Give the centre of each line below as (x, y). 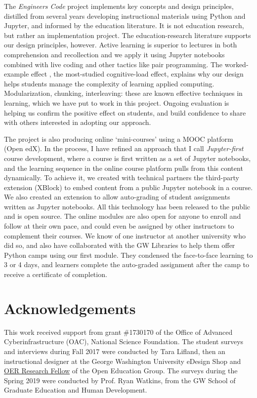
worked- (236, 64)
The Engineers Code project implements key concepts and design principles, (119, 6)
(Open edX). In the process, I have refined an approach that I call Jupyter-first (124, 148)
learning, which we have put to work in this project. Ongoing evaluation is (117, 102)
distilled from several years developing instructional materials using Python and (125, 16)
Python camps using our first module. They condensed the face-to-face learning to (128, 255)
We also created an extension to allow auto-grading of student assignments (117, 197)
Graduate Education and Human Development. (76, 390)
